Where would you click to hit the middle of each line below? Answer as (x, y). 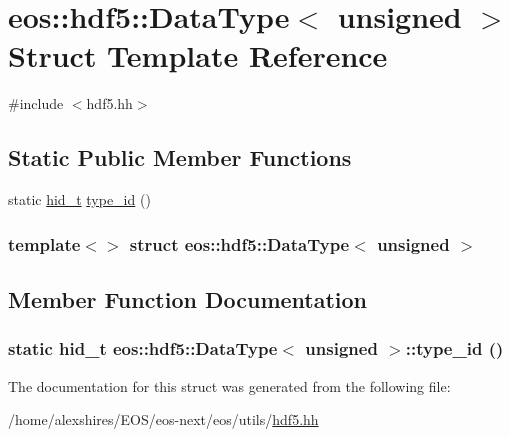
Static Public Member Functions (180, 157)
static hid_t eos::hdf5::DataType (143, 348)
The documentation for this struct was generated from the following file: (229, 385)
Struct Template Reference (198, 55)
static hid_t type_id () (79, 199)
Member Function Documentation (188, 298)
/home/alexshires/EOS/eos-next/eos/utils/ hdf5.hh (163, 419)
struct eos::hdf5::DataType (239, 243)
